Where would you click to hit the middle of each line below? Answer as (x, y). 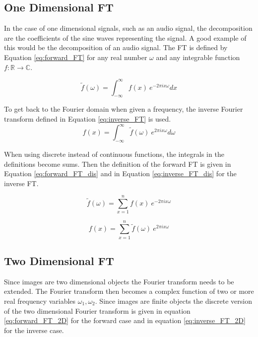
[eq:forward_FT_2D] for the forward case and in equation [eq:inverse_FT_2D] (125, 320)
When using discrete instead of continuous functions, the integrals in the (114, 154)
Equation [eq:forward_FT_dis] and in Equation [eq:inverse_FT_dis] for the (120, 173)
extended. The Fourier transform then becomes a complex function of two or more (129, 291)
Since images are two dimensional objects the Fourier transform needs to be (119, 281)
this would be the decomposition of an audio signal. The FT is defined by (116, 47)
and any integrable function (198, 57)
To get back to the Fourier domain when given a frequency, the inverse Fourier (124, 109)
